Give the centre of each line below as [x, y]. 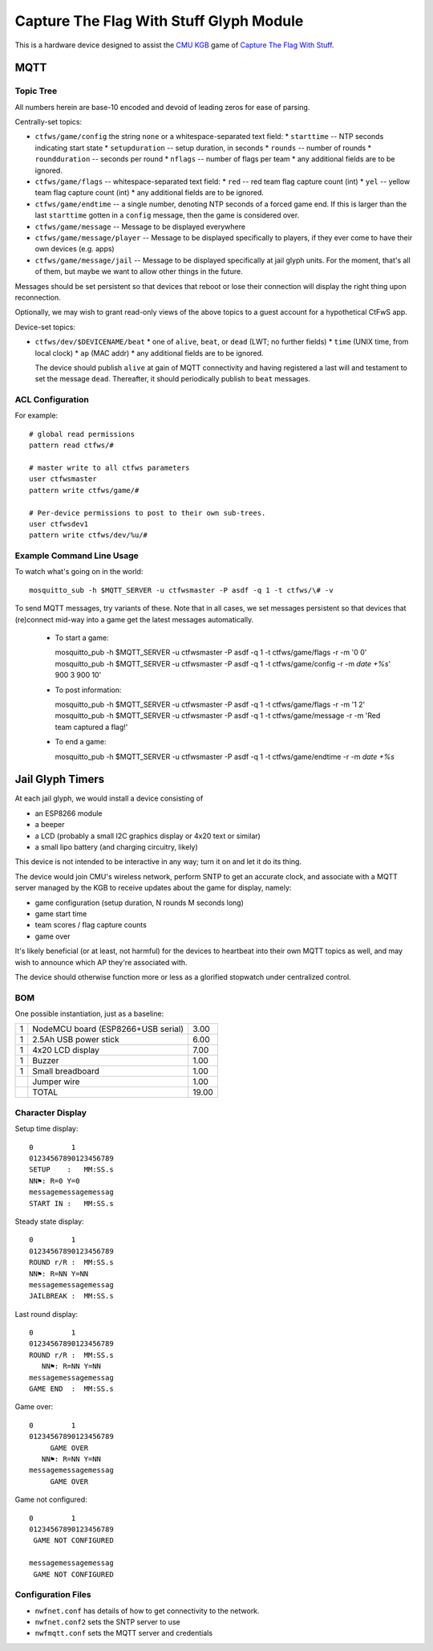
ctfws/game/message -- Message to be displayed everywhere [140, 226]
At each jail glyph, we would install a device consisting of [109, 798]
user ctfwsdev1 [59, 524]
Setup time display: [47, 1129]
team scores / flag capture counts [91, 925]
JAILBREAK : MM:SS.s [71, 1296]
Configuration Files [53, 1595]
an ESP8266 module [69, 813]
